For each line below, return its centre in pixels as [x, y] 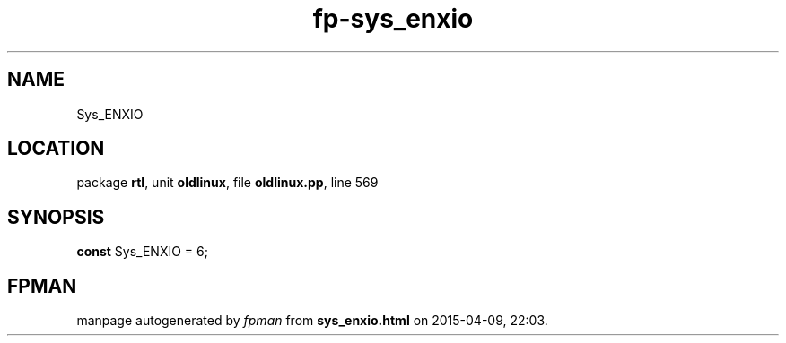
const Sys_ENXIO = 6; [142, 252]
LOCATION [56, 149]
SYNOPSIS [56, 217]
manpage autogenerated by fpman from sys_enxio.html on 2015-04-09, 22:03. [312, 321]
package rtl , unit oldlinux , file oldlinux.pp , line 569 [227, 183]
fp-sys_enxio [393, 19]
